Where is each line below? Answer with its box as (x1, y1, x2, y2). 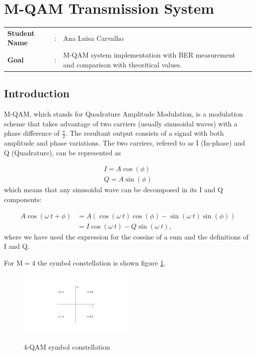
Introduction (4, 86, 70, 101)
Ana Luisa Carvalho (63, 32, 124, 43)
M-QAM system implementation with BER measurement (63, 50, 235, 60)
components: (4, 194, 42, 205)
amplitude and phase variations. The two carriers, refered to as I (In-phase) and (4, 138, 245, 148)
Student (7, 28, 35, 38)
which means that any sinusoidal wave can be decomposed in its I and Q (4, 184, 223, 195)
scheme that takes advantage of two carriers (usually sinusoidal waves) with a (4, 118, 238, 128)
